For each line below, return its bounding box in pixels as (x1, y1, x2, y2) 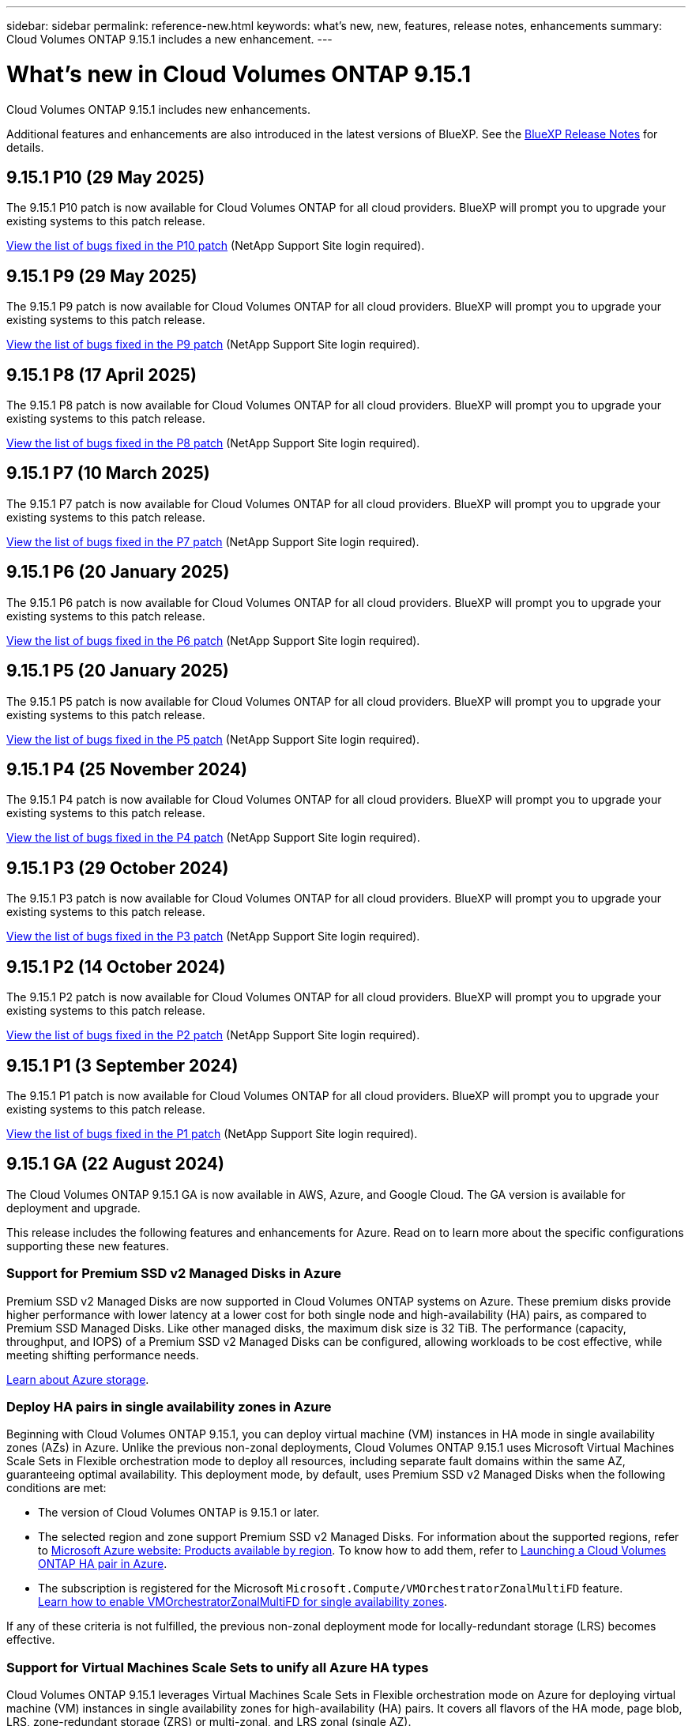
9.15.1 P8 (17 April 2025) (6, 364, 197, 385)
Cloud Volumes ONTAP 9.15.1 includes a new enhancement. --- (6, 32, 333, 46)
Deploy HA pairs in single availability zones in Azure (6, 1398, 332, 1415)
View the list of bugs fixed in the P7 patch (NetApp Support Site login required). (6, 534, 419, 548)
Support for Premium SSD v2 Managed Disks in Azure (6, 1265, 342, 1282)
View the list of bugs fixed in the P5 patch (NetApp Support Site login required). (6, 732, 420, 746)
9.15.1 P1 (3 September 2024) (6, 1055, 239, 1076)
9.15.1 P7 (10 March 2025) (6, 463, 210, 484)
